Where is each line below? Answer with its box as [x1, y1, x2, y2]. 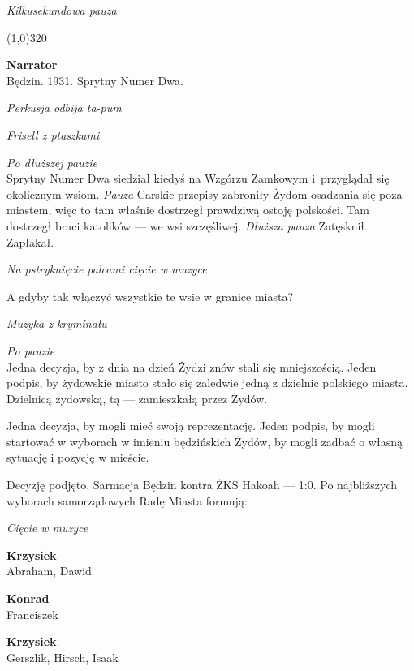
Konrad [6, 590, 50, 607]
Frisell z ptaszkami [6, 126, 100, 143]
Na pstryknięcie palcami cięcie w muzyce [6, 260, 207, 277]
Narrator [6, 56, 58, 73]
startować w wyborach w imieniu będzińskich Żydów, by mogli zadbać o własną [6, 432, 403, 449]
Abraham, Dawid [6, 562, 92, 579]
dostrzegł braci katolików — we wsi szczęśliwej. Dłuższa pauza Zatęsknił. [6, 217, 368, 234]
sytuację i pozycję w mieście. [6, 449, 149, 466]
